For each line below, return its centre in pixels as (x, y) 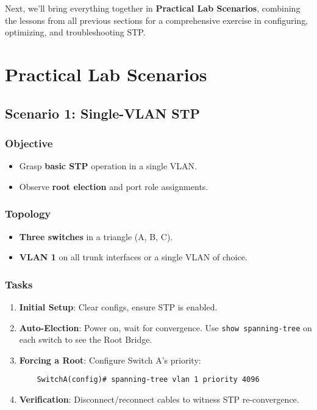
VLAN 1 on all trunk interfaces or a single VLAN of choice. (133, 257)
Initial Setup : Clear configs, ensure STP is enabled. (118, 306)
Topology (28, 214)
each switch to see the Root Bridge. (86, 339)
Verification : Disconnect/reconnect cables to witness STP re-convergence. (159, 399)
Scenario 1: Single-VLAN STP (103, 113)
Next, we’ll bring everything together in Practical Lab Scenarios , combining (153, 8)
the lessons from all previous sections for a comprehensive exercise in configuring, (157, 20)
